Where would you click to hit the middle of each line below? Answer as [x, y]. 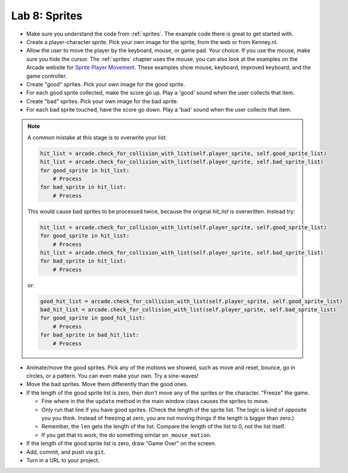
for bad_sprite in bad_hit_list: [89, 335]
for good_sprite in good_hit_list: [93, 318]
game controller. [47, 76]
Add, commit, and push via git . [66, 452]
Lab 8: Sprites [47, 16]
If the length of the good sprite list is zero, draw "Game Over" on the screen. [121, 443]
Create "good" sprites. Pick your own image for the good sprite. [106, 84]
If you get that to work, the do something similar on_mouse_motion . [126, 435]
